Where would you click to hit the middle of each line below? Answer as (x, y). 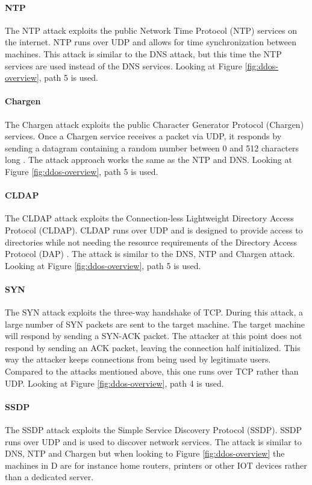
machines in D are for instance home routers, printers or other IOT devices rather (156, 465)
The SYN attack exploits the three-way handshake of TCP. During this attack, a (154, 312)
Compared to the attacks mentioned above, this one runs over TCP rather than (152, 371)
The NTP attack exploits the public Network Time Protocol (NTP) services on (151, 30)
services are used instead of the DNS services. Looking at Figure (123, 65)
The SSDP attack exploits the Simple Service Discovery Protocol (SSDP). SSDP (154, 430)
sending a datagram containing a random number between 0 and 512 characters (152, 147)
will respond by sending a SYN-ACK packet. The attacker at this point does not (154, 336)
